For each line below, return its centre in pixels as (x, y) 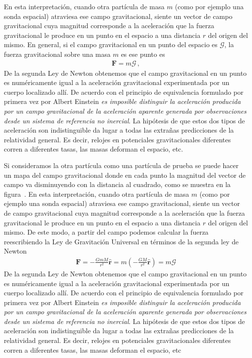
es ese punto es (143, 54)
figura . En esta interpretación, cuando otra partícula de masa (97, 194)
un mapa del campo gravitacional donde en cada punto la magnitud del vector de (125, 175)
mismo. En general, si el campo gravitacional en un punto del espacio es (111, 44)
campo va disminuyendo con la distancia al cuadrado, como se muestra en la (117, 184)
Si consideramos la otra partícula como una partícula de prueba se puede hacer (121, 165)
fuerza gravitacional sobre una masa (57, 54)
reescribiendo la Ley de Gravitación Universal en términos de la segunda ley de (121, 241)
